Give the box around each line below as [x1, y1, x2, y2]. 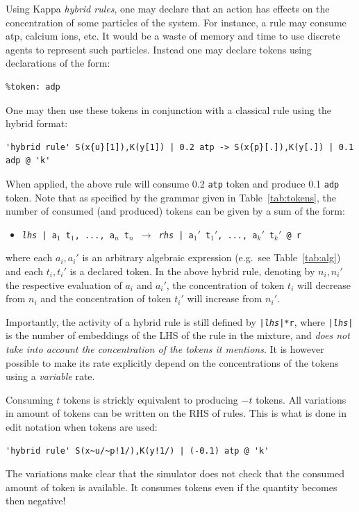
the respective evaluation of [6, 277, 122, 292]
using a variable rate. [6, 369, 95, 383]
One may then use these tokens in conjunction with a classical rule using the [6, 102, 332, 117]
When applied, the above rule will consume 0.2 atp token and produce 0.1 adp [6, 176, 340, 190]
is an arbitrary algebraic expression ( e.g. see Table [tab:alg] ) [82, 250, 341, 265]
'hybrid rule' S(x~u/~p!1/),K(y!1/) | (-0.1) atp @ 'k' [6, 445, 269, 456]
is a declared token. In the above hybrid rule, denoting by [69, 264, 315, 279]
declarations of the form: [6, 56, 110, 70]
